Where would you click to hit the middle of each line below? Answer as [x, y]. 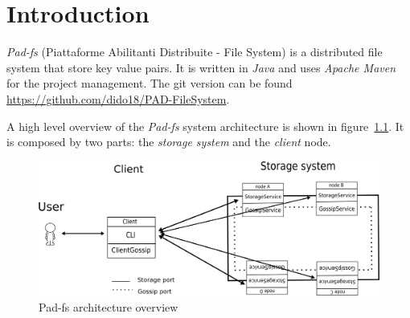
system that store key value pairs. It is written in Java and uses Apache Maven [201, 67]
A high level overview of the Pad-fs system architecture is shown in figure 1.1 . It [205, 126]
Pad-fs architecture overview [109, 306]
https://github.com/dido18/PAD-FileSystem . [118, 98]
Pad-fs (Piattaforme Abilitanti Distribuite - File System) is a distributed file [195, 52]
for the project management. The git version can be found [150, 83]
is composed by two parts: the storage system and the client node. [169, 142]
